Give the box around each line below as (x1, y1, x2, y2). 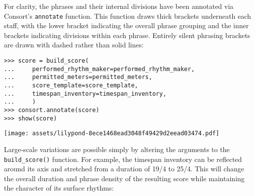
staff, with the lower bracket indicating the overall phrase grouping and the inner (4, 20, 249, 31)
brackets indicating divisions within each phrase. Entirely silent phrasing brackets (4, 30, 251, 40)
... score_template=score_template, (4, 82, 139, 89)
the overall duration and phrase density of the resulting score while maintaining (4, 173, 245, 183)
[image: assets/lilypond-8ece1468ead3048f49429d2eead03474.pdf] (4, 130, 219, 137)
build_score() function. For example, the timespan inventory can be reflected (4, 154, 242, 164)
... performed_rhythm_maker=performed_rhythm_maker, (4, 65, 195, 73)
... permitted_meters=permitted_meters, (4, 74, 152, 81)
